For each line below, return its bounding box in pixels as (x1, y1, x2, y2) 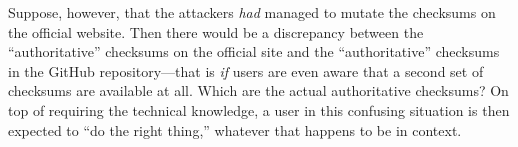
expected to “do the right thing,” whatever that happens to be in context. (8, 119, 462, 140)
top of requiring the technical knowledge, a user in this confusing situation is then (8, 99, 510, 120)
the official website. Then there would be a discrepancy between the (8, 21, 424, 42)
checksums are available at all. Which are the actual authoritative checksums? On (8, 80, 509, 101)
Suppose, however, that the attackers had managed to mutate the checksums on (8, 2, 496, 22)
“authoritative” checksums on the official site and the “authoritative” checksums (8, 41, 500, 62)
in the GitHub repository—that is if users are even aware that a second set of (8, 60, 484, 81)
